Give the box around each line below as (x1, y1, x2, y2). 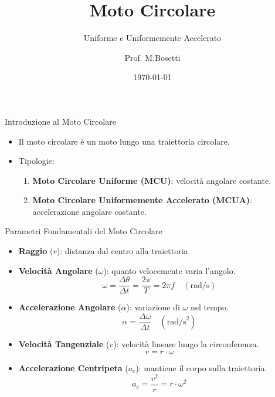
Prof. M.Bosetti (124, 51, 181, 63)
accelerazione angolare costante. (32, 205, 147, 217)
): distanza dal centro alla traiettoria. (56, 245, 191, 257)
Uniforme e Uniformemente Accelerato (83, 32, 222, 44)
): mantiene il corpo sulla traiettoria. (135, 361, 267, 374)
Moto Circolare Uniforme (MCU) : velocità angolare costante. (32, 174, 271, 186)
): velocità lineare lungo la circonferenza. (113, 338, 259, 350)
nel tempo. (190, 301, 229, 313)
